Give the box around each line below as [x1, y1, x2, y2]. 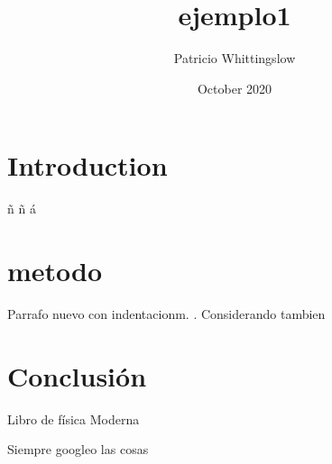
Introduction [7, 147, 168, 184]
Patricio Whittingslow [173, 49, 296, 68]
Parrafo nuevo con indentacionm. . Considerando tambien [7, 304, 326, 323]
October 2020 [197, 78, 272, 97]
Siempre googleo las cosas [7, 440, 149, 459]
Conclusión [7, 357, 147, 394]
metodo [7, 252, 103, 289]
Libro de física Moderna [7, 409, 140, 428]
